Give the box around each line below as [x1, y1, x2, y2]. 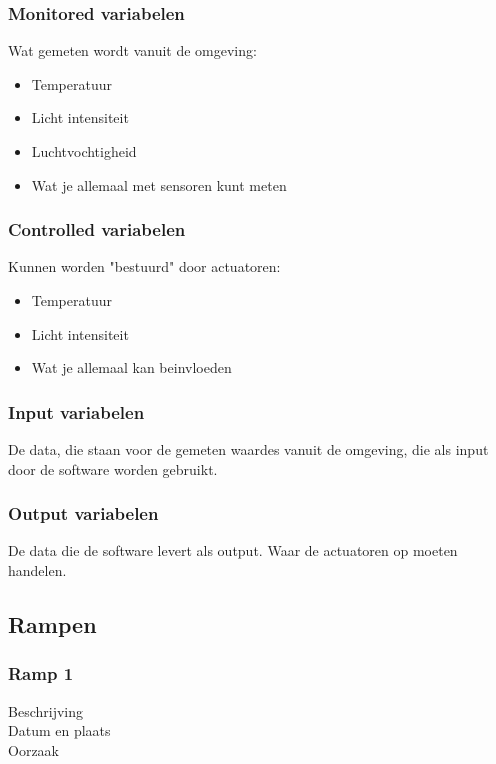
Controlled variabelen [8, 217, 186, 242]
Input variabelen [8, 399, 145, 424]
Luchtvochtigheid [31, 141, 137, 161]
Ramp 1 [8, 661, 74, 686]
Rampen [8, 608, 97, 639]
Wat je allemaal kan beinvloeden [31, 357, 232, 378]
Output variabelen [8, 501, 159, 526]
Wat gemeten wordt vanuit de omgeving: [8, 40, 257, 61]
